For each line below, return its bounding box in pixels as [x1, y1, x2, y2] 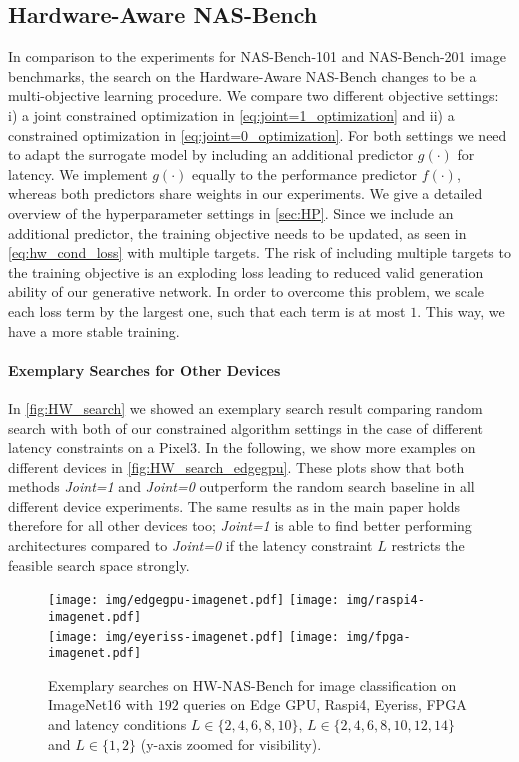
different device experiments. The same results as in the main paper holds [8, 495, 461, 516]
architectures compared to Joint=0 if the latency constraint [8, 535, 373, 556]
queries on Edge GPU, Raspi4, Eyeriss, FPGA [183, 694, 467, 715]
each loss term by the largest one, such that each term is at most [8, 300, 406, 321]
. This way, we [417, 300, 505, 321]
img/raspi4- [346, 593, 425, 608]
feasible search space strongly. [8, 554, 190, 575]
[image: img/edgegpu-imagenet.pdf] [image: [48, 593, 340, 608]
